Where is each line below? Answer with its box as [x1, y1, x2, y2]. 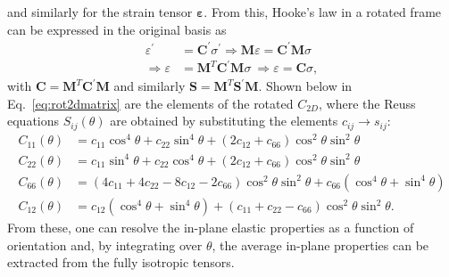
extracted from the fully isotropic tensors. [7, 253, 235, 272]
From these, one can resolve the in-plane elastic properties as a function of [7, 218, 414, 237]
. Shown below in [258, 77, 353, 95]
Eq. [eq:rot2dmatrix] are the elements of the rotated [7, 94, 294, 112]
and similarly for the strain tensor [7, 3, 193, 20]
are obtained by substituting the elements [110, 111, 338, 130]
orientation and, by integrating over [7, 235, 203, 254]
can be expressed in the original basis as [7, 20, 227, 38]
